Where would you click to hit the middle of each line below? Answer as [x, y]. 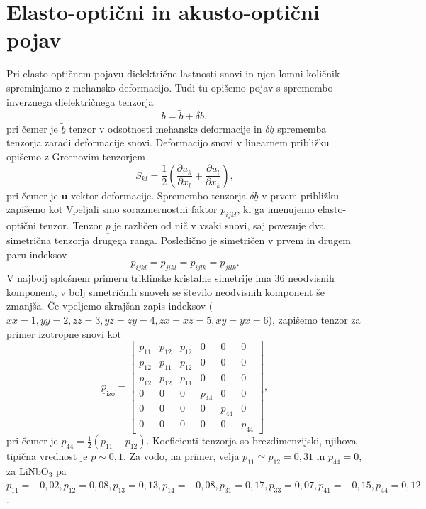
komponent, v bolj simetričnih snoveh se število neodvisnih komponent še [166, 291]
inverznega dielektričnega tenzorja [80, 101]
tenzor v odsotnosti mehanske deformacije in [166, 128]
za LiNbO [28, 470]
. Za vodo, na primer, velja [181, 456]
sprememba [302, 128]
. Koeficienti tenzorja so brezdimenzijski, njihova [251, 440]
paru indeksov [37, 254]
